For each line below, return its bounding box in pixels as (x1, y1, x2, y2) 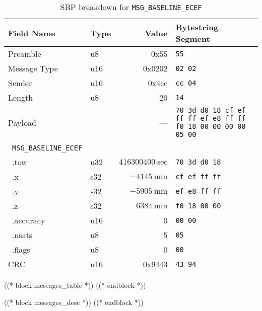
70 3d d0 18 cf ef (175, 106, 246, 114)
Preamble (8, 48, 41, 59)
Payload (8, 116, 36, 128)
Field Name (8, 27, 55, 39)
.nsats (12, 229, 33, 241)
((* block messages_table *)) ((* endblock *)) (4, 280, 146, 290)
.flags (12, 244, 30, 255)
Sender (8, 77, 32, 89)
